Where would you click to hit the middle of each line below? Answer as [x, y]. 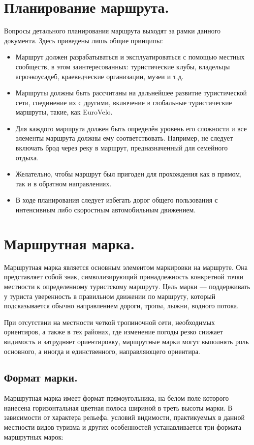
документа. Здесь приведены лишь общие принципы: [84, 40]
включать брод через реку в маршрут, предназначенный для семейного [122, 148]
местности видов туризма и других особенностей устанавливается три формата [123, 427]
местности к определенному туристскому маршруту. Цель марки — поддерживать [127, 286]
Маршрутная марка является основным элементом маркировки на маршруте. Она [126, 267]
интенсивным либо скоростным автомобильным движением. [106, 210]
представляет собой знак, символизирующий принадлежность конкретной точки [124, 277]
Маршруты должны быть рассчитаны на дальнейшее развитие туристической [131, 93]
